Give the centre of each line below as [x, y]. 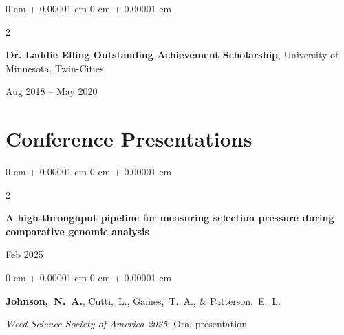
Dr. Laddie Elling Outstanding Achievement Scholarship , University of [172, 55]
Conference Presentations [129, 139]
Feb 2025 [24, 254]
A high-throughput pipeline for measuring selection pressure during [170, 218]
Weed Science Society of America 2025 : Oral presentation [126, 324]
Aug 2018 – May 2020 [52, 91]
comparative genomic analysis [77, 231]
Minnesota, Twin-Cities [55, 68]
